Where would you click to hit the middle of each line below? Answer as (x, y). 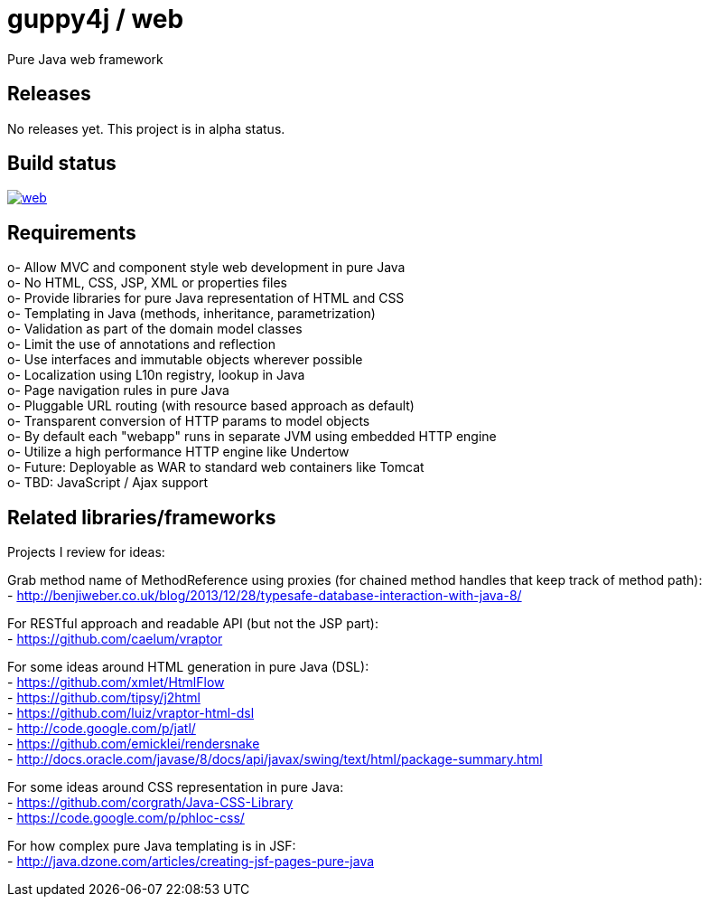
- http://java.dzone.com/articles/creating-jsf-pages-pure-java (191, 862)
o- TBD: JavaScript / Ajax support (107, 483)
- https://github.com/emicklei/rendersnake (134, 744)
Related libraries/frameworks (142, 517)
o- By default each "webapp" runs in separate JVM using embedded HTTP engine (252, 437)
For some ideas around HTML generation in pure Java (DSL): (188, 667)
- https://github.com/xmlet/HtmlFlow (116, 683)
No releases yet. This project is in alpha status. (146, 128)
